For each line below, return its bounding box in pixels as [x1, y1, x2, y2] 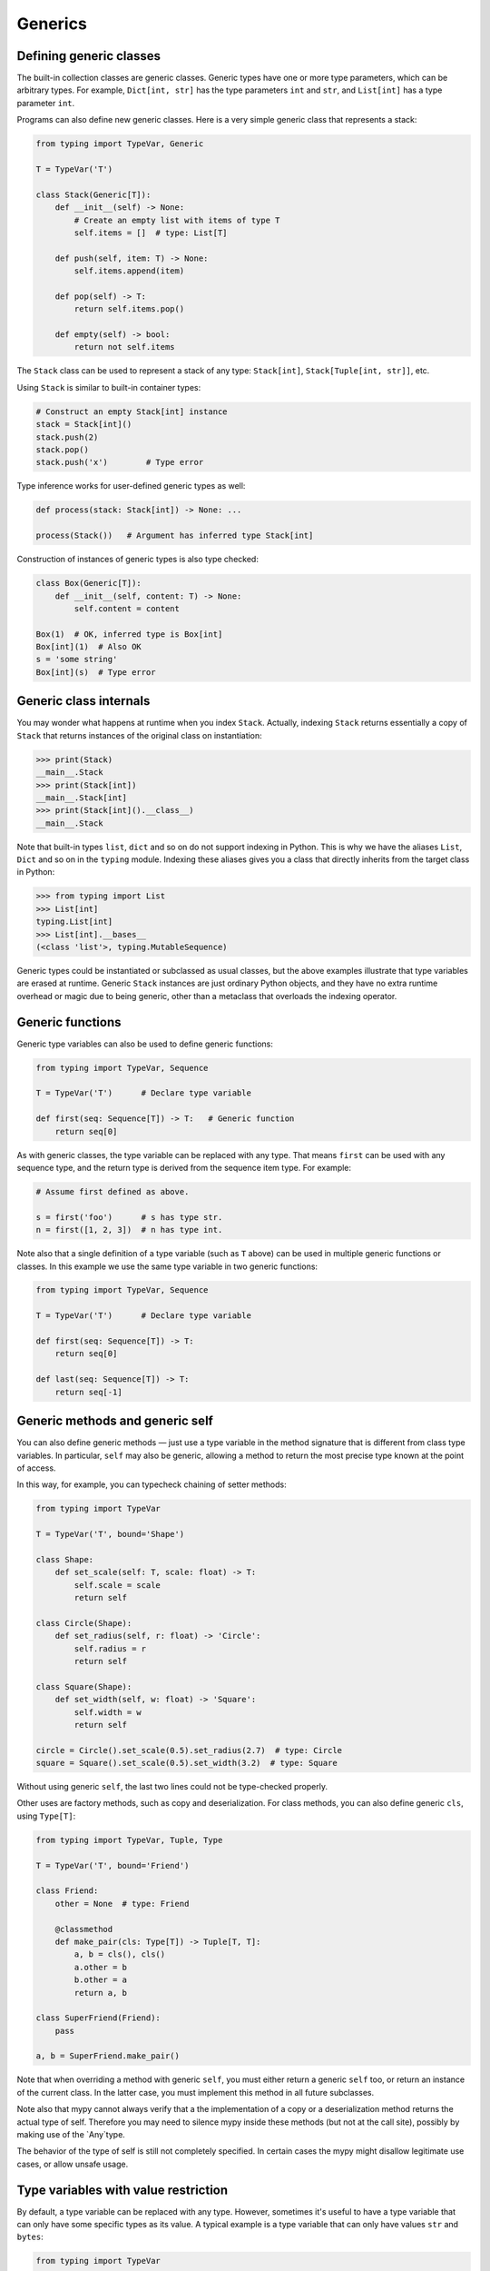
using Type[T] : [16, 1810, 76, 1821]
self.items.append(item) [73, 266, 185, 276]
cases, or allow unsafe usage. [16, 2158, 129, 2169]
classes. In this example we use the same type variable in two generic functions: [16, 1261, 318, 1272]
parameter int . [16, 97, 75, 108]
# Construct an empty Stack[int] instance [35, 406, 228, 417]
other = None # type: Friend [54, 1899, 190, 1909]
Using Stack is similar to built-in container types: [16, 382, 201, 392]
